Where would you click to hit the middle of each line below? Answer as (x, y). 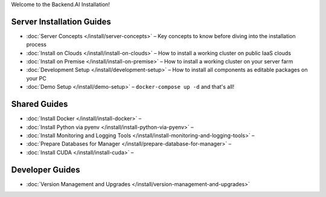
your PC (36, 78)
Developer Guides (46, 170)
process (36, 45)
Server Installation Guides (61, 21)
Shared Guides (40, 104)
